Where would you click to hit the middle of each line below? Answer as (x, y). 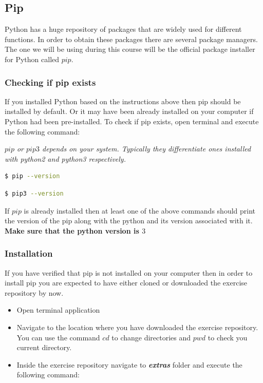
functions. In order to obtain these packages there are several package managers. (131, 39)
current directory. (44, 347)
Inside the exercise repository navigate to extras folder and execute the (129, 364)
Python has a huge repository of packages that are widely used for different (123, 29)
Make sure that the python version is (72, 230)
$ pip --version (32, 176)
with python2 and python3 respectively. (65, 158)
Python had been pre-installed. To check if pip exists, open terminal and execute (132, 121)
